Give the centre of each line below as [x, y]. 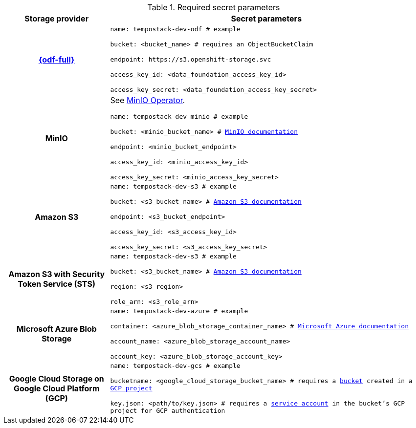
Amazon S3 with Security [57, 274]
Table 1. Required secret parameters [214, 7]
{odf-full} [56, 59]
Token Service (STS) [56, 284]
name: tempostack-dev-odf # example [175, 29]
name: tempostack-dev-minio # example [179, 117]
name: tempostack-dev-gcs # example [175, 366]
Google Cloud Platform [56, 388]
